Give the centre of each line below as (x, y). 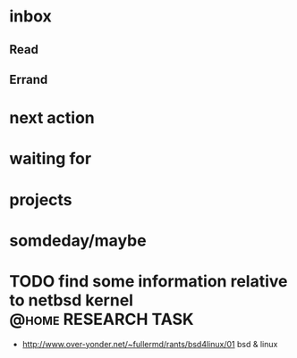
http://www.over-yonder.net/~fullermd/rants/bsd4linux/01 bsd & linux (150, 344)
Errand (29, 79)
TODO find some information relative (148, 281)
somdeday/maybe (78, 241)
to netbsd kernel (72, 300)
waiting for (51, 159)
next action (52, 118)
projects (41, 200)
